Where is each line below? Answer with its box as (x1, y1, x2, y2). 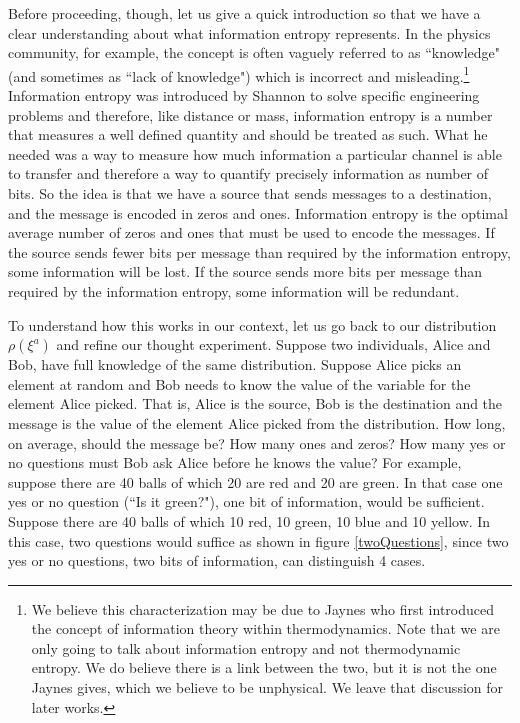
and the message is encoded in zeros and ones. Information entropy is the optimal (8, 202, 508, 223)
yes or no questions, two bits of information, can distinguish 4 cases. (8, 550, 426, 571)
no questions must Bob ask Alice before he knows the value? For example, (8, 452, 462, 473)
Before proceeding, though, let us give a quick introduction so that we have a (8, 3, 481, 23)
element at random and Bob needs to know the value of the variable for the (8, 373, 471, 394)
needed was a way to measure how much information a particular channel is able (8, 143, 502, 164)
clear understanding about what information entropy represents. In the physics (8, 22, 491, 43)
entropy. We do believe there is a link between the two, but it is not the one (31, 657, 497, 678)
